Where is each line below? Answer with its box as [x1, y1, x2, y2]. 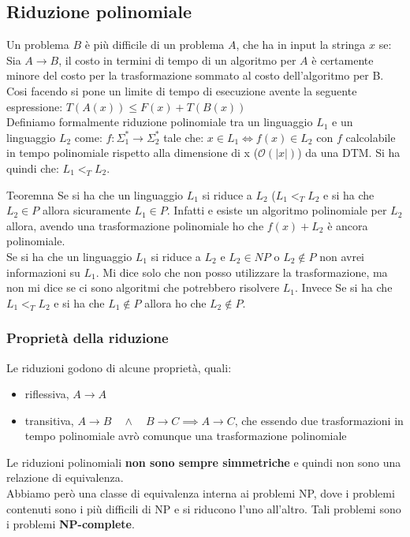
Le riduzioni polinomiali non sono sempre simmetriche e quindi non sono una [6, 453, 401, 470]
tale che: [163, 129, 204, 145]
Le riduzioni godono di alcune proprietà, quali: [6, 359, 232, 375]
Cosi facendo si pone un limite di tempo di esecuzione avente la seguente [6, 82, 357, 99]
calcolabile [345, 129, 396, 145]
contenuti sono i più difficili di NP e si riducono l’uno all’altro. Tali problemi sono [6, 500, 401, 516]
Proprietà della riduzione [6, 328, 169, 348]
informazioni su [6, 263, 80, 280]
